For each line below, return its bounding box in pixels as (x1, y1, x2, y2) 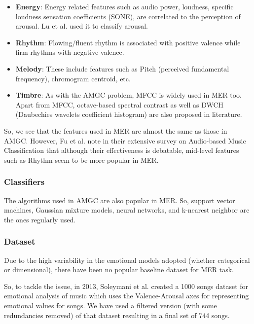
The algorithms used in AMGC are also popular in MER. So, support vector (4, 195, 235, 205)
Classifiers (4, 176, 45, 188)
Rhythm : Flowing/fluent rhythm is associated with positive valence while (15, 37, 241, 47)
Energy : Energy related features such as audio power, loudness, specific (15, 1, 234, 11)
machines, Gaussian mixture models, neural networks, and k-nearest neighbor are (4, 205, 250, 215)
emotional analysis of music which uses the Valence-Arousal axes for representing (4, 290, 249, 301)
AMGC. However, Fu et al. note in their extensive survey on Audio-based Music (4, 135, 246, 145)
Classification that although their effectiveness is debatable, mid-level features (4, 145, 239, 155)
